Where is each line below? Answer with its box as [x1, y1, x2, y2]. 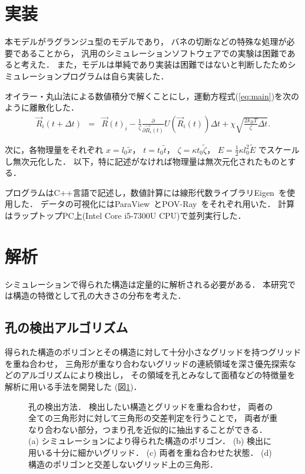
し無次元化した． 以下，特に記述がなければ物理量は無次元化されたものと [5, 155, 288, 167]
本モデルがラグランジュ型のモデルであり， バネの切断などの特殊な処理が [5, 35, 287, 48]
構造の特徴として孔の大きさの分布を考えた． [12, 289, 186, 302]
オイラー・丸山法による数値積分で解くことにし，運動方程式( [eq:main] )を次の [5, 89, 300, 102]
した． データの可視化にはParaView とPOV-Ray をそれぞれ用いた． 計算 [12, 198, 295, 210]
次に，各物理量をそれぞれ [5, 143, 104, 155]
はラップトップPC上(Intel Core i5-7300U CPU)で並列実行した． [5, 209, 246, 222]
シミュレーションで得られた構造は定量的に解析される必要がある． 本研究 [5, 278, 288, 290]
